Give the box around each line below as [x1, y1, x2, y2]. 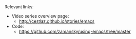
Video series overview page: [11, 13, 69, 19]
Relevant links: [4, 4, 34, 10]
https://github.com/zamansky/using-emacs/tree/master [19, 28, 131, 35]
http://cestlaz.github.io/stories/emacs [19, 18, 95, 24]
